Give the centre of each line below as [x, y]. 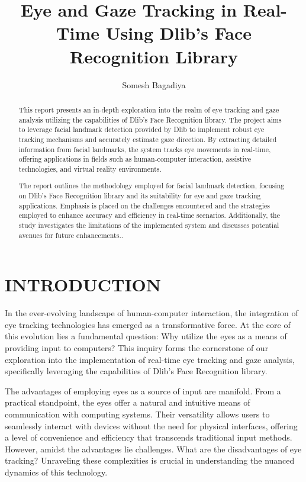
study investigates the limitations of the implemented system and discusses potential [149, 225]
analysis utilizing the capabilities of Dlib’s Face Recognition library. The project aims [150, 119]
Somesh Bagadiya [154, 84]
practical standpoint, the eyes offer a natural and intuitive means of [128, 402]
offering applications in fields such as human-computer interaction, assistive [135, 159]
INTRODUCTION [83, 285]
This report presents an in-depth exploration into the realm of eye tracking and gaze [149, 109]
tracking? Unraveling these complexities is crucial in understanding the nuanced [150, 460]
